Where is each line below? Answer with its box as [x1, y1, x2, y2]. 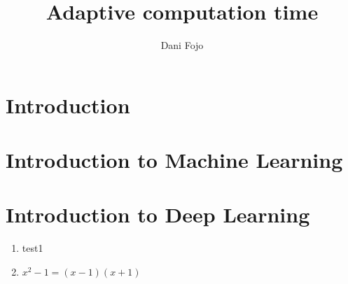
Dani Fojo [160, 38, 204, 52]
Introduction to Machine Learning [6, 145, 343, 174]
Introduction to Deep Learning [6, 200, 310, 229]
